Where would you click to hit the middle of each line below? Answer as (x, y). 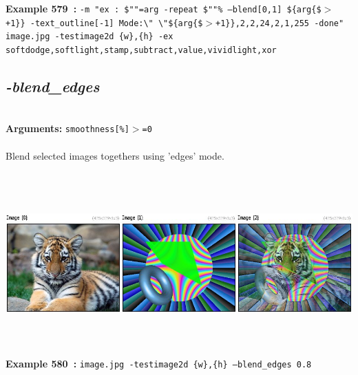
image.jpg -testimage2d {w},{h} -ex (89, 37)
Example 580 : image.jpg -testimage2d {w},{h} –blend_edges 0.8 (159, 364)
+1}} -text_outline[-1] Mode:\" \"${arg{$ (104, 23)
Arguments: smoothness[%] (67, 128)
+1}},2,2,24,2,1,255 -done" (280, 23)
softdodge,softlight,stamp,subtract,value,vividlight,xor (141, 50)
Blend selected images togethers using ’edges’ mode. (115, 155)
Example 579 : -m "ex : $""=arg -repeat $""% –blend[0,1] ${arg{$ (164, 8)
